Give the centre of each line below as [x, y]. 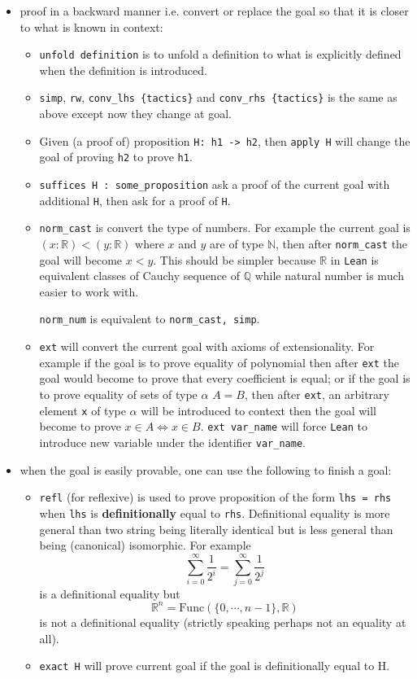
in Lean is [354, 259]
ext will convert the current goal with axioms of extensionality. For [207, 346]
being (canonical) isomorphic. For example [145, 545]
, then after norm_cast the [341, 243]
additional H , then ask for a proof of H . [135, 200]
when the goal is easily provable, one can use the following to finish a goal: [206, 469]
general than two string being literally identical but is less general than [216, 529]
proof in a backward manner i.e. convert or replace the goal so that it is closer [214, 11]
